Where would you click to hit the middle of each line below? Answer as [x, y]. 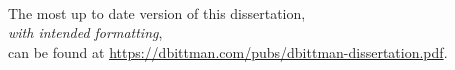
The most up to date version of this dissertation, [157, 12]
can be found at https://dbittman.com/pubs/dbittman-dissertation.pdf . [228, 51]
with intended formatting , [85, 32]
